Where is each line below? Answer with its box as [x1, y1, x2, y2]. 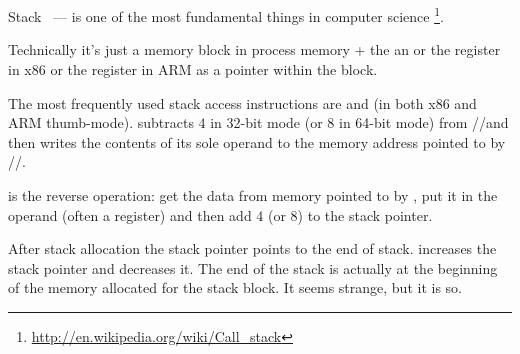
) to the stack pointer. [297, 204, 433, 225]
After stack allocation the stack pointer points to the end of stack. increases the [8, 238, 497, 259]
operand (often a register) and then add [8, 204, 252, 225]
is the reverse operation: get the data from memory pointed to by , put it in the [8, 185, 498, 205]
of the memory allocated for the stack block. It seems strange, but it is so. [8, 277, 462, 298]
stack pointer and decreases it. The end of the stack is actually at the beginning [8, 257, 498, 278]
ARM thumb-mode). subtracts [8, 112, 194, 133]
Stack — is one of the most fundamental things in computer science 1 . [8, 3, 444, 26]
